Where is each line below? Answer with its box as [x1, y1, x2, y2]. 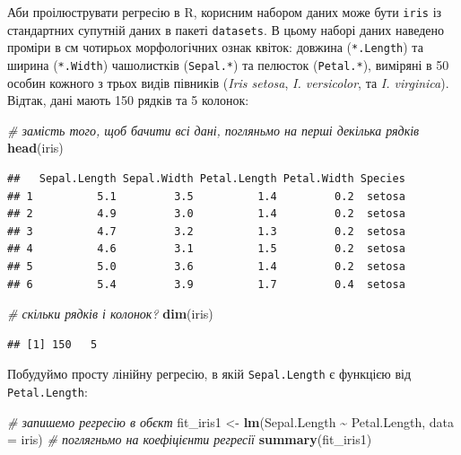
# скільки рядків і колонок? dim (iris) [7, 304, 213, 323]
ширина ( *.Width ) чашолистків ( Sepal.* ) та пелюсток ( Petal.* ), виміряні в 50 [7, 55, 449, 74]
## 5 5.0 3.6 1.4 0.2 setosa [7, 259, 405, 273]
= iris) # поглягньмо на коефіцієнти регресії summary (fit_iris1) [7, 430, 372, 449]
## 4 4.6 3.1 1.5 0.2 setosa [7, 242, 405, 256]
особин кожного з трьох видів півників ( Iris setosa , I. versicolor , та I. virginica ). [7, 73, 449, 92]
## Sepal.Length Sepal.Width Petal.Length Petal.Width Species [7, 172, 405, 185]
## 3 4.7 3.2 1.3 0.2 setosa [7, 224, 405, 238]
